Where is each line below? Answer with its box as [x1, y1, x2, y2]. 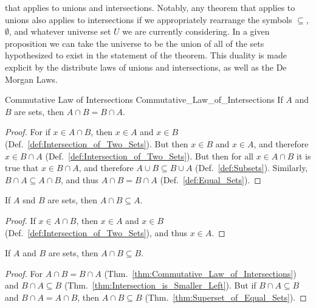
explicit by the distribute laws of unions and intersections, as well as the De [5, 60, 287, 73]
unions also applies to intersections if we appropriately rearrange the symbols [5, 13, 292, 26]
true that [5, 161, 39, 174]
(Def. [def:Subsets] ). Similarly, [195, 161, 308, 174]
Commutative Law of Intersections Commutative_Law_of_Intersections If [5, 93, 283, 106]
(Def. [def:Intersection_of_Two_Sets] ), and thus [5, 226, 187, 239]
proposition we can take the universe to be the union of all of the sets [5, 37, 264, 49]
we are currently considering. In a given [122, 25, 270, 38]
